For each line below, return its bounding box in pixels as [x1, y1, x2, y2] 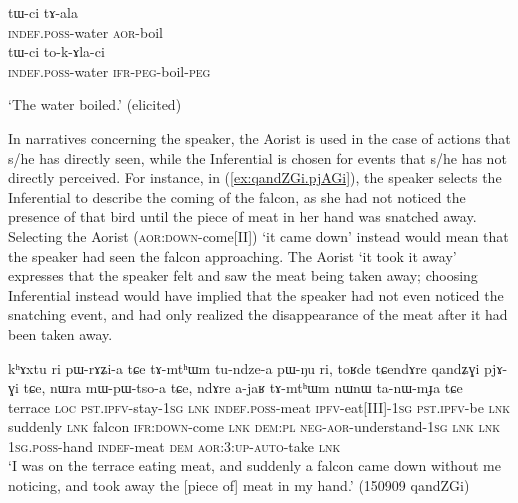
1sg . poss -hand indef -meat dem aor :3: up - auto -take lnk [8, 435, 341, 456]
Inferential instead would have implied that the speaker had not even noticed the [8, 284, 504, 305]
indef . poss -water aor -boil [8, 21, 163, 42]
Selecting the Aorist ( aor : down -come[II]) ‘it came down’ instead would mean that [8, 225, 509, 246]
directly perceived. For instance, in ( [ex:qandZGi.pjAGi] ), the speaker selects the [8, 167, 502, 188]
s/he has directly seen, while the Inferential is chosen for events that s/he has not [8, 147, 507, 168]
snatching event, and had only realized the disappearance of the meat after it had [8, 304, 508, 325]
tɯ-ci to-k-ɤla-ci [8, 41, 105, 62]
